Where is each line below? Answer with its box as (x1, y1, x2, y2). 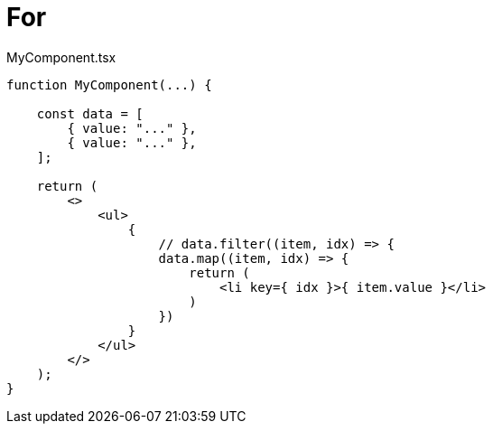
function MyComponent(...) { (6, 77, 212, 92)
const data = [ (36, 106, 144, 121)
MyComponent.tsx (6, 49, 116, 65)
